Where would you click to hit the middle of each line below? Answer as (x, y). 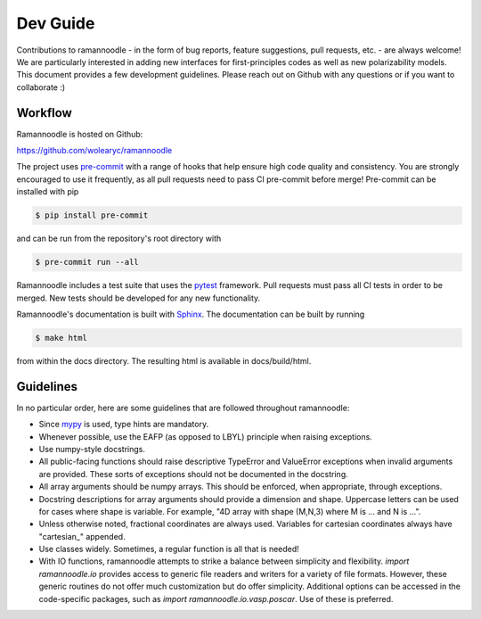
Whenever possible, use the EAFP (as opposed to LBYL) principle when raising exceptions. (206, 436)
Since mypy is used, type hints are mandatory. (124, 425)
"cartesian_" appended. (82, 536)
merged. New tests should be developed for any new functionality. (139, 298)
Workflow (45, 113)
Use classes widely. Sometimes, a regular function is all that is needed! (169, 549)
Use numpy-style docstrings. (92, 449)
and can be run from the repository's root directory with (119, 239)
